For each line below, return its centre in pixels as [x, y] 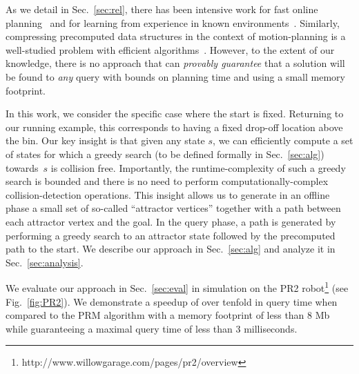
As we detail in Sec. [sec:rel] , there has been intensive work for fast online [162, 9]
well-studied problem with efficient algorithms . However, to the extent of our [170, 49]
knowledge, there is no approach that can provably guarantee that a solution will [175, 63]
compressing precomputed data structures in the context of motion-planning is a [176, 36]
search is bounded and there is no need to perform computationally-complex [167, 181]
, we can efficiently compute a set [283, 140]
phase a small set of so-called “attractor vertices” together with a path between [173, 208]
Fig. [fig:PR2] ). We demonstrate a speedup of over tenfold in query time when [172, 301]
